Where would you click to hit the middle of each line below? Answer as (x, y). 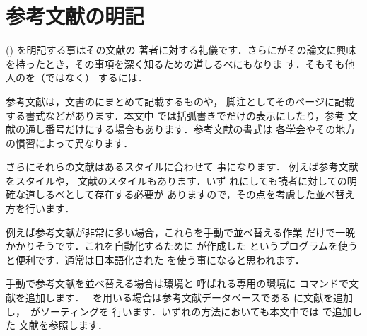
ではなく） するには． (96, 77)
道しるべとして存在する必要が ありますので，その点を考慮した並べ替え (190, 194)
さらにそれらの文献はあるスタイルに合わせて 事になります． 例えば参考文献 (182, 167)
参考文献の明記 (75, 16)
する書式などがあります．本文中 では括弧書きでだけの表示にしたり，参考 (175, 115)
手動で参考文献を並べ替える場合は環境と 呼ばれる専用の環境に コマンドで (177, 283)
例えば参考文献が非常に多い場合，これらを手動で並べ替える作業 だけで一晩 (181, 232)
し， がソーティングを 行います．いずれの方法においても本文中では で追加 (179, 311)
